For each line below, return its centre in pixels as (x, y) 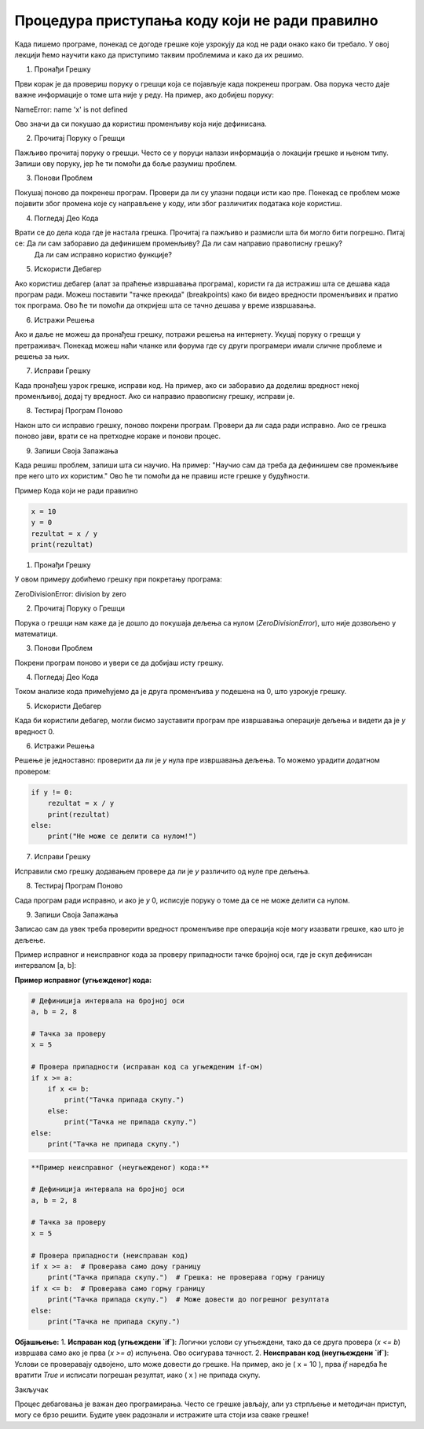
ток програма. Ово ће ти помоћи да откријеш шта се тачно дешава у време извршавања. (165, 305)
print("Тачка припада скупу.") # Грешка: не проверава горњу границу (186, 1278)
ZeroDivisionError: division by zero (71, 593)
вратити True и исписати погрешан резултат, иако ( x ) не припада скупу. (137, 1375)
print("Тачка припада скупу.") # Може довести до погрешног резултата (188, 1300)
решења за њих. (42, 356)
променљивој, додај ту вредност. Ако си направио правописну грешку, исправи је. (155, 397)
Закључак (31, 1390)
